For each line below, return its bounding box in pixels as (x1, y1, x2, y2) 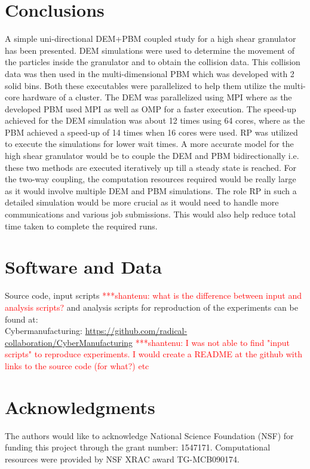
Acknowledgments (5, 394, 155, 419)
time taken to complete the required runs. (5, 219, 158, 232)
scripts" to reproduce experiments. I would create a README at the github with (5, 348, 302, 360)
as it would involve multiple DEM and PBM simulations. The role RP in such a (5, 184, 297, 197)
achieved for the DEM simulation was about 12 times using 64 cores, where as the (5, 114, 305, 127)
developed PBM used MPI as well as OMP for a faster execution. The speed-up (5, 102, 296, 115)
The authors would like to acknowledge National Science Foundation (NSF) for (5, 429, 294, 442)
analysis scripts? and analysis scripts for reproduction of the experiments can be (5, 301, 298, 313)
